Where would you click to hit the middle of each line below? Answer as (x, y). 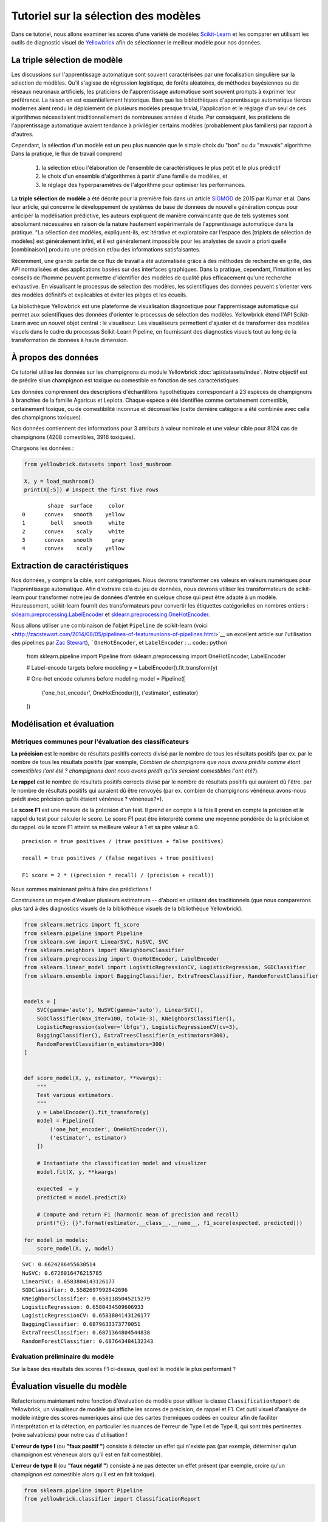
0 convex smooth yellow (73, 514)
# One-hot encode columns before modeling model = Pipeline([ (106, 679)
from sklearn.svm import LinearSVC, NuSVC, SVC (96, 942)
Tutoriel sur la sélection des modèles (106, 16)
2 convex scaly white (73, 531)
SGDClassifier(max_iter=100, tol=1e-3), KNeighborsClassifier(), (136, 1019)
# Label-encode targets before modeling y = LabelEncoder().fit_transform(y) (122, 667)
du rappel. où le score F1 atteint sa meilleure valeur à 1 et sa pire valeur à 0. (105, 827)
